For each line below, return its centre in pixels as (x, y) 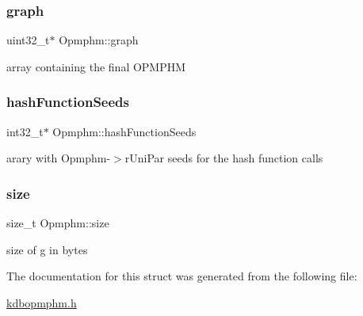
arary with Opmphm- (59, 158)
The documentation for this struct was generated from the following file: (182, 276)
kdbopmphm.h (42, 302)
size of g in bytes (47, 249)
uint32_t (28, 40)
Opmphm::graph (99, 40)
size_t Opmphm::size (58, 223)
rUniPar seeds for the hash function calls (224, 158)
